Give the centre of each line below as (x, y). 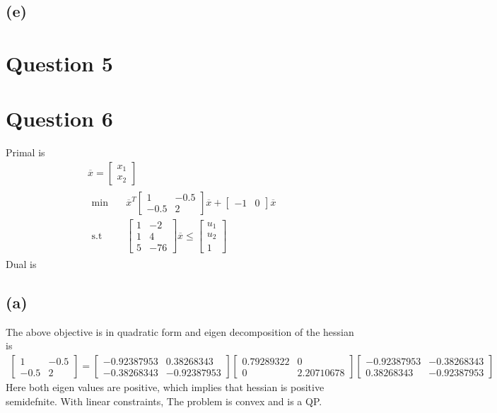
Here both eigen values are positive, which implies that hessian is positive (165, 387)
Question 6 (59, 118)
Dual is (21, 264)
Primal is (25, 152)
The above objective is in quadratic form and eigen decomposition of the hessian (180, 331)
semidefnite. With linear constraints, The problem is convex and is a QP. (164, 401)
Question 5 (59, 63)
